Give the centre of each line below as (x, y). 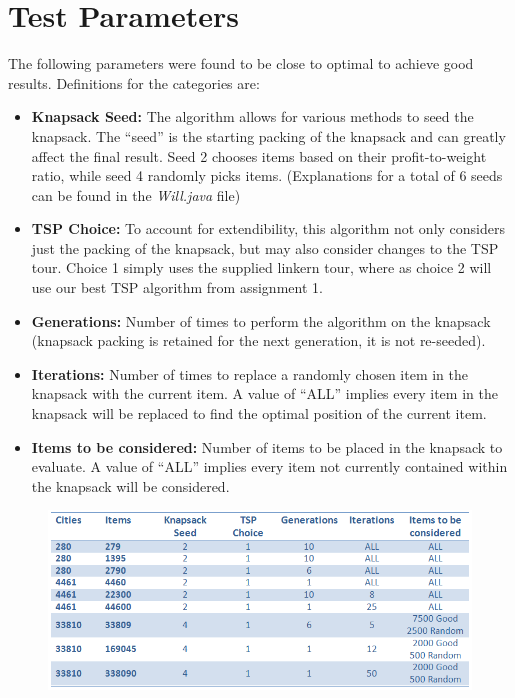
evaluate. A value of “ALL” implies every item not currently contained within (269, 466)
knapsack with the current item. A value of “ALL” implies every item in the (264, 393)
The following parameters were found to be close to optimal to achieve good (241, 63)
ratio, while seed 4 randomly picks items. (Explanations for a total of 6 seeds (267, 175)
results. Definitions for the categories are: (134, 82)
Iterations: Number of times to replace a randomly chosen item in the (249, 373)
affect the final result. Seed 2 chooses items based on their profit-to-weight (259, 155)
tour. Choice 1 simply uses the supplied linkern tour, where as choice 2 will (261, 267)
